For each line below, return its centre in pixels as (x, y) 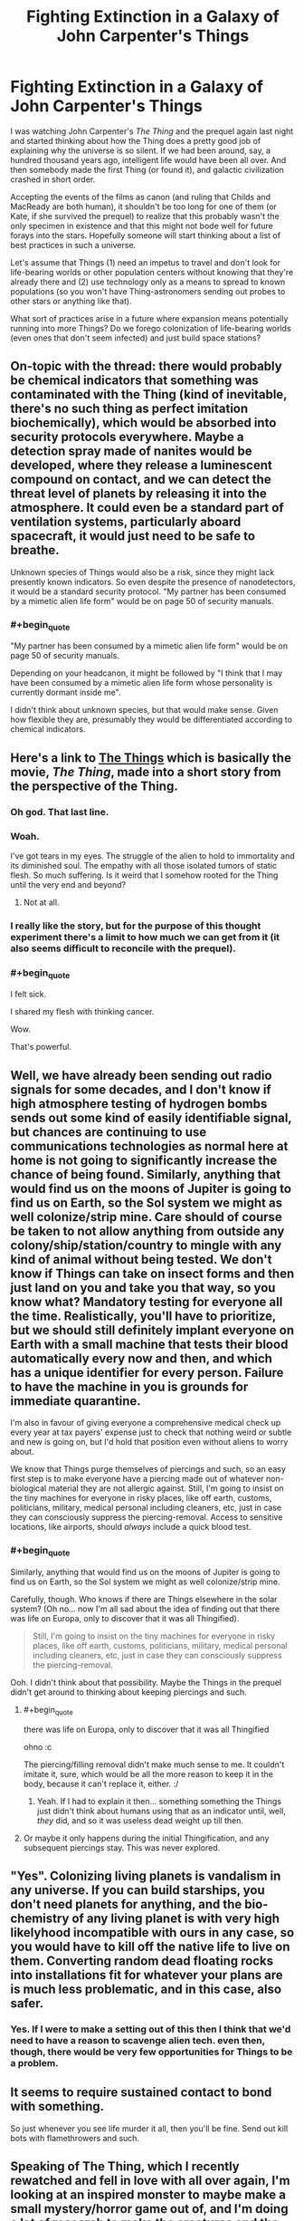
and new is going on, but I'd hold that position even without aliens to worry (149, 1442)
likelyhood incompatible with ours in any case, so (152, 1933)
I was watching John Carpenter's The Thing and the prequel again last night (152, 131)
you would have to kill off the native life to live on (150, 1946)
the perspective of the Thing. (95, 786)
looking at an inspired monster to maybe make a (148, 2195)
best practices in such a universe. (73, 245)
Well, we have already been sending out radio (141, 1075)
